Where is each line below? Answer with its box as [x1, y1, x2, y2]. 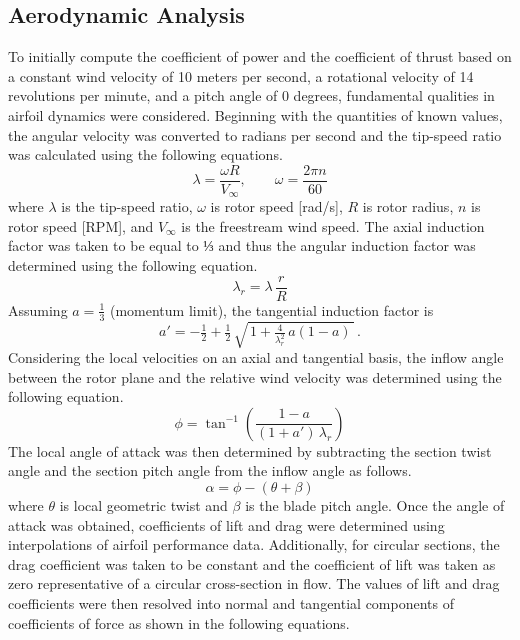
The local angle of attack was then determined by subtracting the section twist [8, 440, 492, 461]
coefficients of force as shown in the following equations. [8, 612, 350, 633]
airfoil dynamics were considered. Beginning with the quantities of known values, [8, 104, 503, 125]
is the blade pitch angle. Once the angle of [245, 495, 505, 516]
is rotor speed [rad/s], [210, 196, 343, 217]
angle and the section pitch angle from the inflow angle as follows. [8, 460, 412, 481]
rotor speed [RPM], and [8, 215, 154, 236]
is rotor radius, [362, 196, 454, 217]
